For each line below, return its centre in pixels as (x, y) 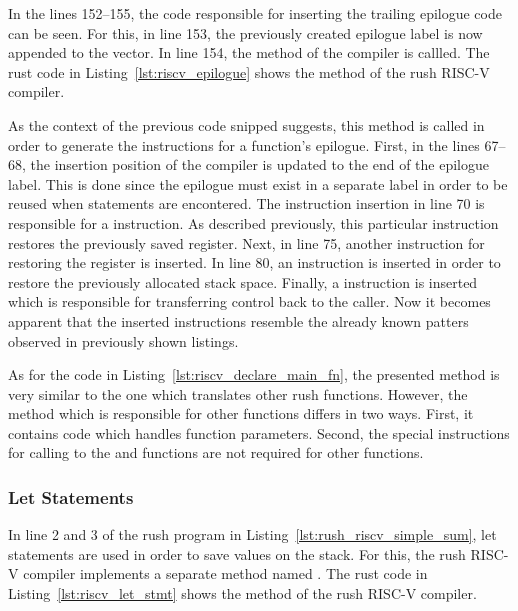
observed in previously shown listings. (123, 340)
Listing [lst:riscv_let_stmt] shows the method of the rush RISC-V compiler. (242, 593)
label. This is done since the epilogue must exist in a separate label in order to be (258, 183)
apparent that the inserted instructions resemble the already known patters (238, 320)
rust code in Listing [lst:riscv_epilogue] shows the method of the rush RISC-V (249, 71)
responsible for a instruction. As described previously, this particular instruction (253, 222)
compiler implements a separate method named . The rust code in (225, 573)
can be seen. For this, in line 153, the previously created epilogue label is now (245, 32)
